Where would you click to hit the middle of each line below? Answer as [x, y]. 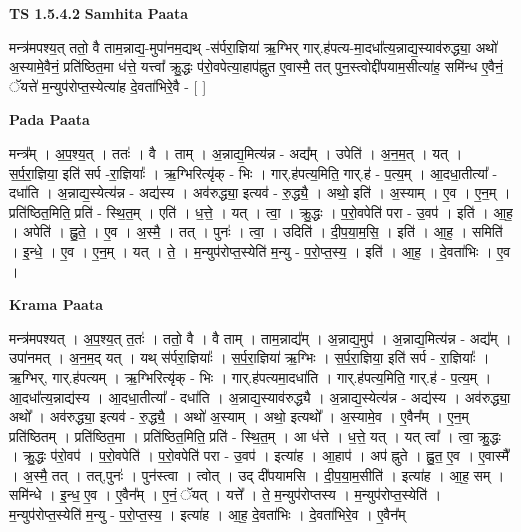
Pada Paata [49, 119]
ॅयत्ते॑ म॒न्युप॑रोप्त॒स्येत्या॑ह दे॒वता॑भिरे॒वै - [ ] [108, 85]
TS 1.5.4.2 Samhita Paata [99, 13]
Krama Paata [56, 304]
